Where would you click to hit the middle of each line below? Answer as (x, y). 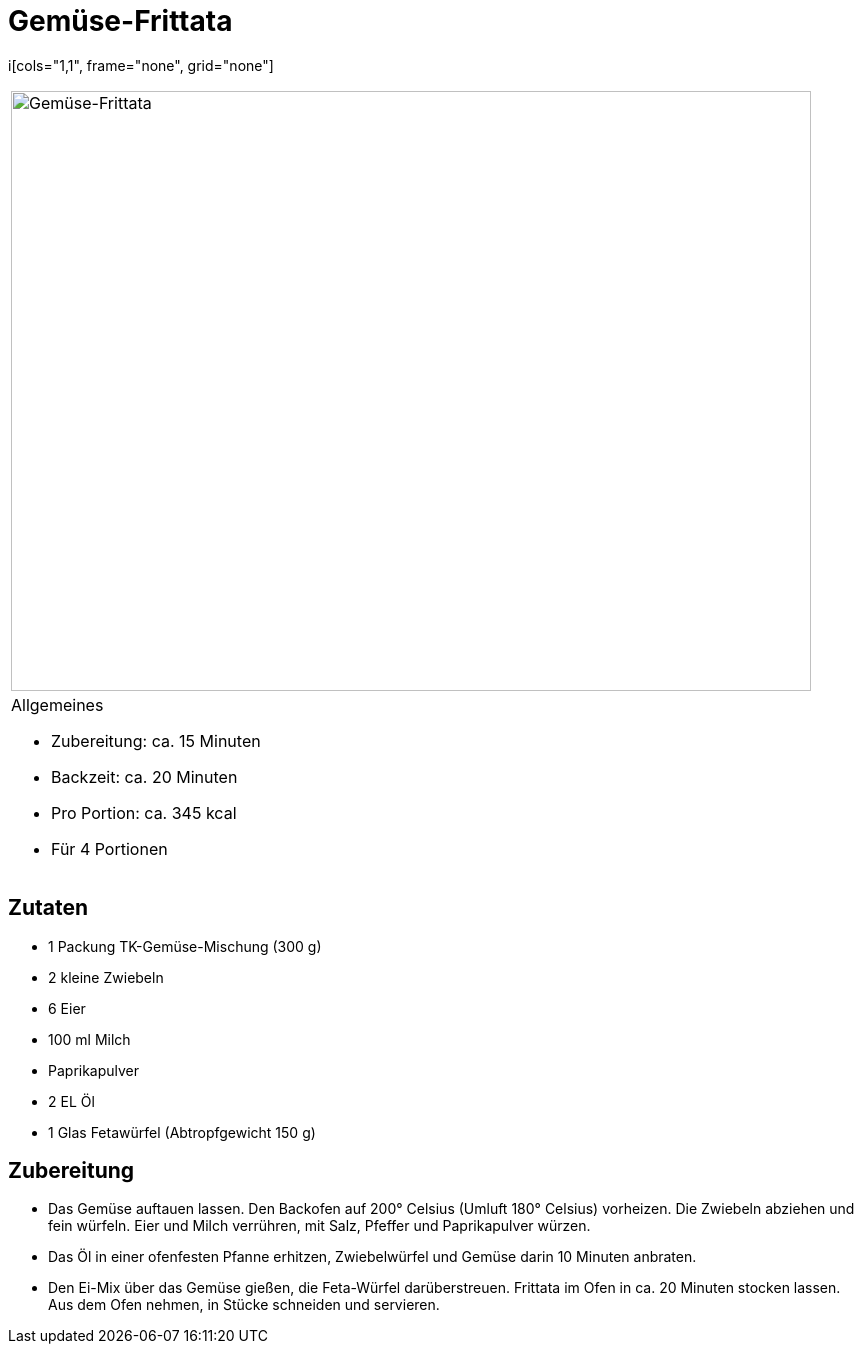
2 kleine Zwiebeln (106, 977)
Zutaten (48, 908)
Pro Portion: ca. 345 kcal (144, 812)
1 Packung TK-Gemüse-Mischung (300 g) (185, 946)
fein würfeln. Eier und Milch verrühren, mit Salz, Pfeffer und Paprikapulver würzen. (319, 1226)
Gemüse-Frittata (120, 21)
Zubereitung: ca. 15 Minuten (156, 740)
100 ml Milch (89, 1039)
